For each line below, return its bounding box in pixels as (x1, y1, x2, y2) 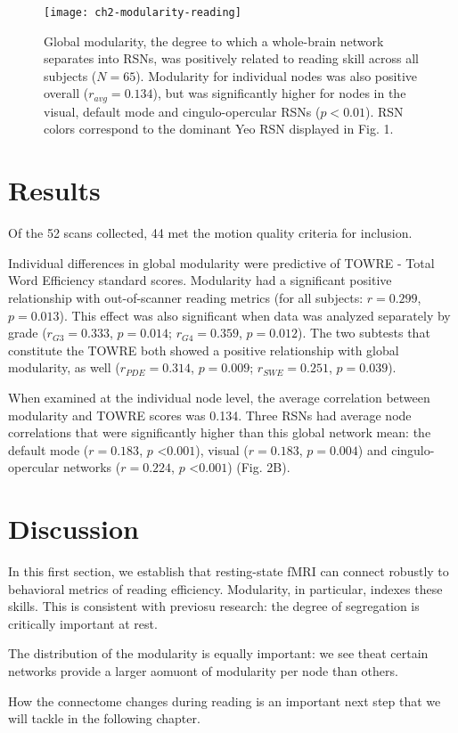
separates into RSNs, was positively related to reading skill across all (44, 49, 419, 68)
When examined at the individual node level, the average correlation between (8, 387, 430, 406)
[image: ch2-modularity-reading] (44, 6, 241, 19)
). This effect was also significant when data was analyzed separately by (59, 305, 451, 324)
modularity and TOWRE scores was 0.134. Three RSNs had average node (8, 405, 412, 424)
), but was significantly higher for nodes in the (152, 84, 406, 102)
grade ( (8, 323, 47, 342)
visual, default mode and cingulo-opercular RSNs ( (44, 102, 321, 120)
